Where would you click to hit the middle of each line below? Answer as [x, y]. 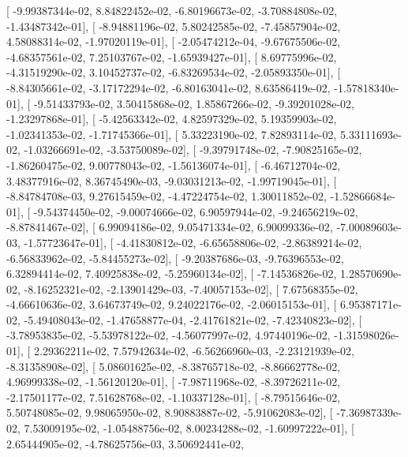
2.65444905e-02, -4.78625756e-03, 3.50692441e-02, [125, 443]
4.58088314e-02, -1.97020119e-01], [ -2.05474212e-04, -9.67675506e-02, [174, 41]
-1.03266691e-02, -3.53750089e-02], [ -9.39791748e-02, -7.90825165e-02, [193, 150]
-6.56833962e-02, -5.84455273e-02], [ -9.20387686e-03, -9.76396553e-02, [175, 258]
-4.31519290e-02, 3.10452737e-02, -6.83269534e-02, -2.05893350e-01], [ [174, 72]
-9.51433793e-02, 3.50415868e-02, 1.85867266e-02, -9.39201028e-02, [194, 103]
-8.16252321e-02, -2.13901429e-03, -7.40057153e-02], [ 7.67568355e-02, [191, 288]
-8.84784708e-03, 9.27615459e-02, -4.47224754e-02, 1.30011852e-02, [167, 196]
